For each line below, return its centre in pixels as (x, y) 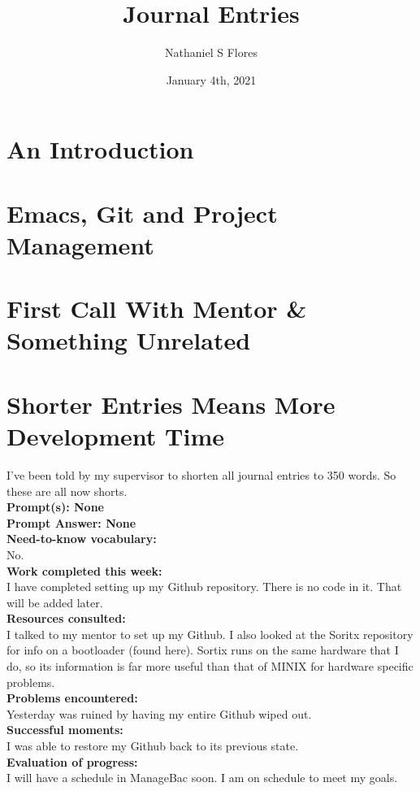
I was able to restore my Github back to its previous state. (153, 746)
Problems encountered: (72, 698)
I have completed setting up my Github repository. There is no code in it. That (204, 587)
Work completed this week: (84, 570)
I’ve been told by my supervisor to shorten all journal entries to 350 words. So (201, 474)
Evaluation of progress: (72, 761)
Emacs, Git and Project (142, 213)
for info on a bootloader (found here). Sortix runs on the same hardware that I (203, 650)
